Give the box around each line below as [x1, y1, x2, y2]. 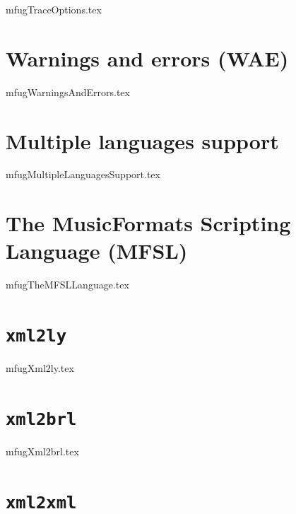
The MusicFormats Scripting [6, 209, 291, 238]
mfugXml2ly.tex [6, 361, 74, 375]
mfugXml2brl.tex [6, 444, 79, 459]
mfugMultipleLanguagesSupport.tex [6, 167, 160, 182]
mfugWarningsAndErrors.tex [6, 84, 130, 99]
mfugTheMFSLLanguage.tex [6, 277, 129, 292]
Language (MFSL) [6, 236, 188, 265]
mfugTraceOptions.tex [6, 2, 102, 16]
